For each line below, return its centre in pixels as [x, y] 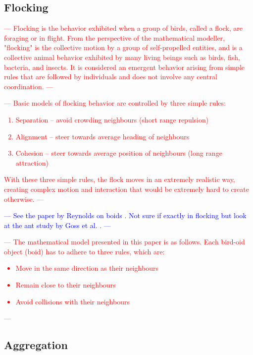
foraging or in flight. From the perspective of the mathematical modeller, [115, 37]
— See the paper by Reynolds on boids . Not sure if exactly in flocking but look [125, 215]
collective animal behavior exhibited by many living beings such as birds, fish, [122, 57]
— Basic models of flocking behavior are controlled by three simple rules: [115, 103]
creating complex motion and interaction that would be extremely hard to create [126, 189]
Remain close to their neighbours [66, 285]
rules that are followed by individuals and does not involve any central [111, 77]
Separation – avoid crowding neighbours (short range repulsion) [112, 119]
